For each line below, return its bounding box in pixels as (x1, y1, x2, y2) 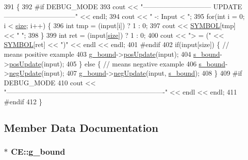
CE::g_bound (11, 145, 66, 158)
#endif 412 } (4, 96, 42, 106)
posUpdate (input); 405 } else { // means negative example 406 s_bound (9, 58, 226, 68)
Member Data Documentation (4, 120, 159, 135)
